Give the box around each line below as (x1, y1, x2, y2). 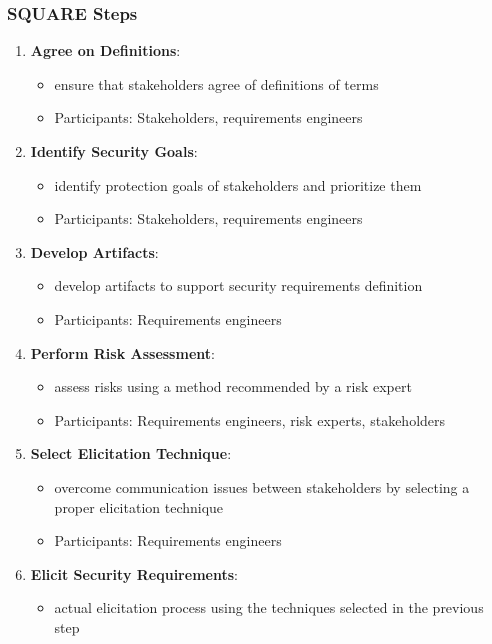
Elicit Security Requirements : (30, 563, 238, 584)
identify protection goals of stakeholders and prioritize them (54, 174, 422, 195)
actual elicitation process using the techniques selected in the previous (54, 597, 484, 618)
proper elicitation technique (54, 496, 224, 517)
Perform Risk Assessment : (30, 342, 215, 363)
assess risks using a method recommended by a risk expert (54, 376, 412, 397)
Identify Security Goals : (30, 141, 198, 161)
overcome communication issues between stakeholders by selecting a (54, 476, 470, 497)
